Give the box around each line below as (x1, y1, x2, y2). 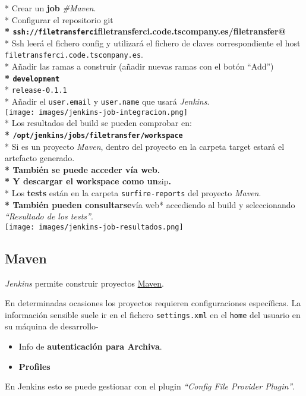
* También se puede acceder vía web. (5, 163, 160, 175)
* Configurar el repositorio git (5, 13, 113, 26)
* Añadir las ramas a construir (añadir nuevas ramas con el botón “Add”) (5, 60, 274, 73)
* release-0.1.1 (5, 83, 67, 96)
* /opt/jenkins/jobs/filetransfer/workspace (5, 128, 183, 140)
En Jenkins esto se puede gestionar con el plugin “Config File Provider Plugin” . (5, 380, 295, 392)
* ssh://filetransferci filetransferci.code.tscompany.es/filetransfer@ (5, 25, 286, 37)
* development (5, 71, 60, 84)
